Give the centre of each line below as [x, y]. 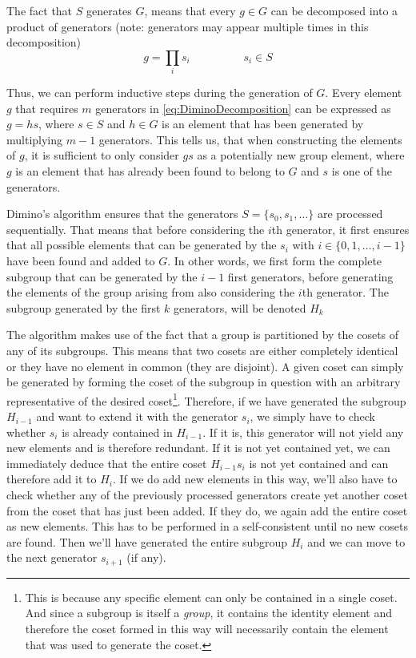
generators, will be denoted [240, 307]
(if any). [146, 557]
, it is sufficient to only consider [102, 155]
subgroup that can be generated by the [102, 276]
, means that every [190, 10]
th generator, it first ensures [340, 229]
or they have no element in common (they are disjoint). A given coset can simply [205, 366]
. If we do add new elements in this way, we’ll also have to [255, 479]
